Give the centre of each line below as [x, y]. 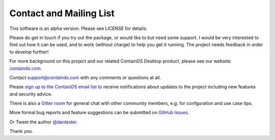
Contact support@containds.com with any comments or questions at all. [85, 77]
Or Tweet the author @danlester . [44, 122]
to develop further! [29, 52]
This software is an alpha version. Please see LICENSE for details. [78, 28]
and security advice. [31, 94]
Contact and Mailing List [62, 13]
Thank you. [21, 131]
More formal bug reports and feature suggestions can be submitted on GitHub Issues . [99, 113]
